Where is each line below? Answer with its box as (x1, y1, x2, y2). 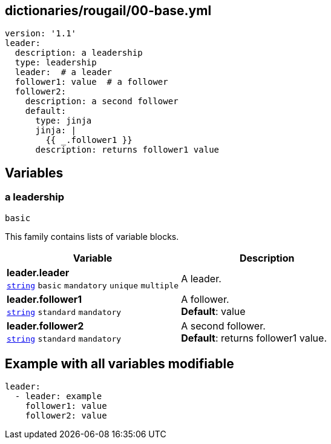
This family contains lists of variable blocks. (5, 231, 179, 242)
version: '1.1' (5, 28, 77, 39)
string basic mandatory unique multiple (7, 280, 179, 290)
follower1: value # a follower (15, 77, 168, 87)
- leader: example (15, 391, 102, 402)
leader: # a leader (15, 67, 113, 78)
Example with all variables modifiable (5, 356, 234, 372)
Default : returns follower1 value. (181, 331, 327, 344)
